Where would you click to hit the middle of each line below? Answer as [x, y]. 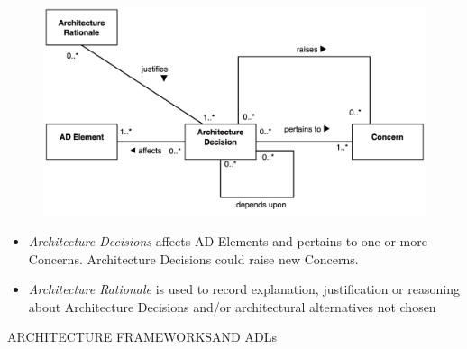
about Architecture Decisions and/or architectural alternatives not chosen [232, 306]
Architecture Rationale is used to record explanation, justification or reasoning [244, 289]
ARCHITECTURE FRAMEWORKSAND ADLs [142, 337]
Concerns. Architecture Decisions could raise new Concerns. [193, 258]
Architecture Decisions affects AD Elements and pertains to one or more [228, 241]
